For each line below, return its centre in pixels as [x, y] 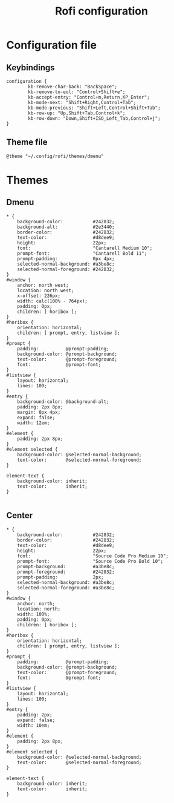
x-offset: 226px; [39, 296]
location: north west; [46, 290]
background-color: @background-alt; [63, 401]
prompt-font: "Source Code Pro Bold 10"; [90, 561]
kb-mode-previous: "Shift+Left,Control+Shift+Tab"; [95, 108]
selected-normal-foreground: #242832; [66, 269]
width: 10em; [34, 725]
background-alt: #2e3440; [66, 227]
